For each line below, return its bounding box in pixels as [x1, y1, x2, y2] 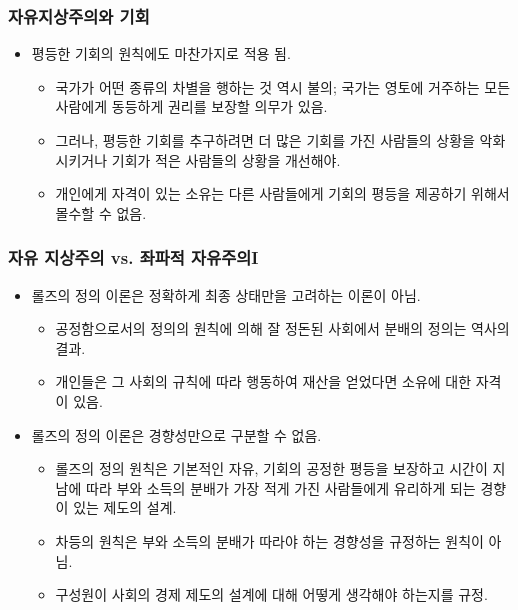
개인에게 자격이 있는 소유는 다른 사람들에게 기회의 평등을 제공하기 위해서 [55, 183, 510, 204]
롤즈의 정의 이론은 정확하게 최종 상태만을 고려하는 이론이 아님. [31, 284, 421, 305]
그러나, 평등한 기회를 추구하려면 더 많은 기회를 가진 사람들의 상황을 [55, 130, 475, 150]
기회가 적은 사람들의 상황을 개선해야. [111, 149, 341, 170]
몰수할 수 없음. [55, 202, 147, 223]
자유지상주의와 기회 [8, 3, 150, 28]
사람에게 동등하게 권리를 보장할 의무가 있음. [55, 96, 328, 117]
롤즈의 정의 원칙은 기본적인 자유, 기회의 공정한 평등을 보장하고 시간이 [55, 458, 488, 479]
